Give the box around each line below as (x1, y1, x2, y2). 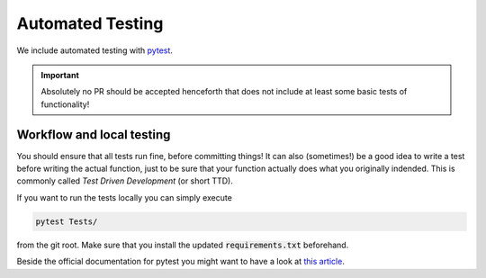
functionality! (40, 99, 90, 110)
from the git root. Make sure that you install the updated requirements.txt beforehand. (16, 239, 349, 250)
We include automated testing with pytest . (16, 45, 173, 56)
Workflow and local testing (16, 127, 171, 142)
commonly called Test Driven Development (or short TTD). (16, 175, 234, 186)
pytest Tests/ (35, 216, 98, 227)
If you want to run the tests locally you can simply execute (16, 192, 233, 202)
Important (40, 69, 80, 80)
